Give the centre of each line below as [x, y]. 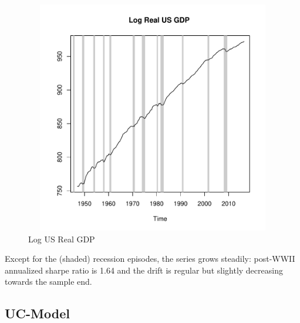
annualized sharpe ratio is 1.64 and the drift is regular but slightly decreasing [144, 270]
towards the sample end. [48, 282]
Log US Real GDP [62, 239]
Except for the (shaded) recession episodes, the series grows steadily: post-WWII [150, 259]
